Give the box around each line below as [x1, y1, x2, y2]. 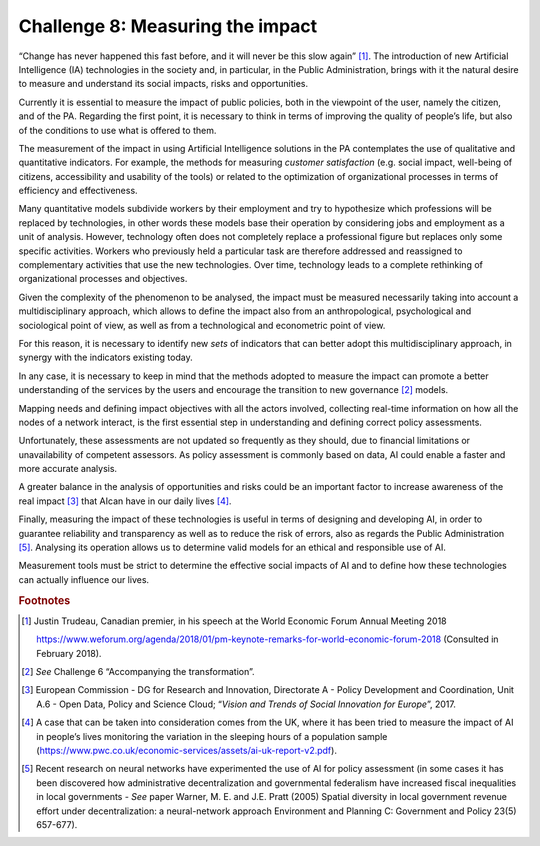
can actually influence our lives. [18, 573, 150, 585]
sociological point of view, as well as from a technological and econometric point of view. [18, 319, 386, 331]
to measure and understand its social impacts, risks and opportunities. [18, 78, 309, 90]
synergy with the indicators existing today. [18, 351, 194, 364]
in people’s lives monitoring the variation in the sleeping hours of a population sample [36, 730, 388, 742]
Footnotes [18, 593, 71, 607]
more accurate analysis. [18, 463, 118, 475]
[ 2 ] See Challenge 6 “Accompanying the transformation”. [21, 666, 255, 678]
